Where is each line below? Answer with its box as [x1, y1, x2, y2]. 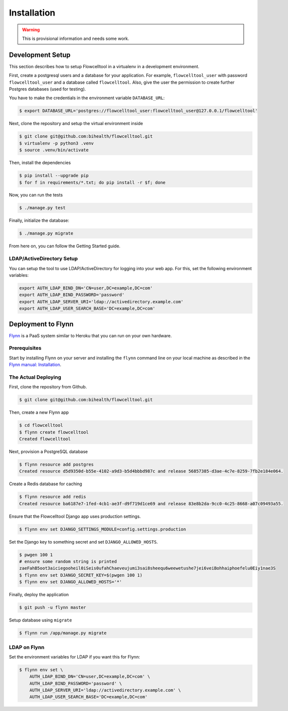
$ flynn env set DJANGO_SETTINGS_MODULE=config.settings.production [19, 526, 186, 532]
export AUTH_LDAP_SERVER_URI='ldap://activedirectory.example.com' [19, 299, 184, 304]
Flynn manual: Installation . [9, 362, 62, 367]
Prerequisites [9, 345, 41, 351]
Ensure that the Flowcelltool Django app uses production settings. [9, 513, 141, 519]
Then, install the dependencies [9, 160, 71, 165]
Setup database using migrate [9, 617, 72, 623]
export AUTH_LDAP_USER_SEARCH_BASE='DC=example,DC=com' [19, 306, 156, 311]
